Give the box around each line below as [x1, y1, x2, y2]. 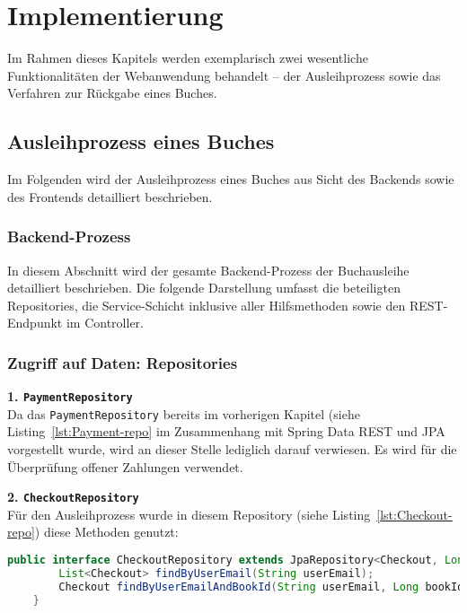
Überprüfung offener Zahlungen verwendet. [7, 457, 243, 476]
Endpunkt [7, 313, 63, 332]
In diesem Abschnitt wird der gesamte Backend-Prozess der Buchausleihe [7, 260, 410, 279]
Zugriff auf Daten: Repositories [7, 351, 238, 373]
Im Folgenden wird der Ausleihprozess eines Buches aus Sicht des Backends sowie [7, 170, 454, 188]
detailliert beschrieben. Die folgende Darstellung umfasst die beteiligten [7, 278, 401, 297]
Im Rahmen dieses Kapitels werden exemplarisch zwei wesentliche [7, 48, 368, 67]
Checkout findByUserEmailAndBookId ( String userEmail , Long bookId [58, 580, 464, 593]
